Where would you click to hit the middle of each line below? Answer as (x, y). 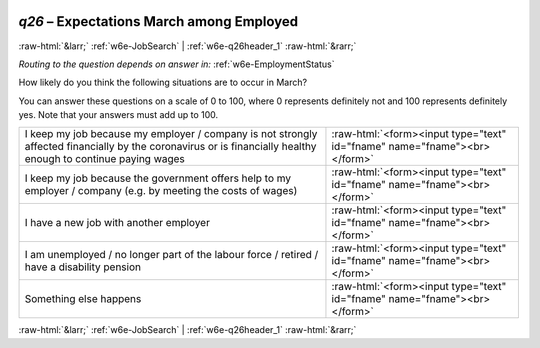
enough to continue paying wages (104, 159)
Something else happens (83, 299)
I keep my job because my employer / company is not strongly (171, 134)
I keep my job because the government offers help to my (158, 178)
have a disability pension (83, 267)
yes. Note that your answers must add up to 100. (118, 115)
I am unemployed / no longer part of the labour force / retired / (171, 255)
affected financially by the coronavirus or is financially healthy (170, 147)
